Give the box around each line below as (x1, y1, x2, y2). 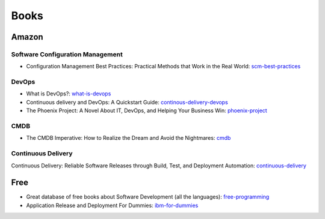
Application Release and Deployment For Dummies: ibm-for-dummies (26, 202, 199, 209)
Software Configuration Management (11, 50, 123, 58)
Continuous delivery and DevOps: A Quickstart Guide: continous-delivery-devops (26, 98, 228, 106)
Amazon (11, 32, 43, 42)
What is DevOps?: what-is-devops (26, 90, 111, 97)
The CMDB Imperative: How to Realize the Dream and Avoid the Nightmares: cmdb (26, 134, 231, 142)
